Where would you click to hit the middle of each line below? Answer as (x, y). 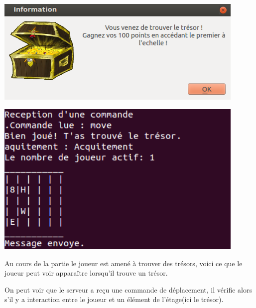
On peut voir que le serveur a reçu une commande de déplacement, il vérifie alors (128, 289)
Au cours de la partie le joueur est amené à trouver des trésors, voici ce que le (124, 263)
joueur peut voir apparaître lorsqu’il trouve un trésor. (86, 273)
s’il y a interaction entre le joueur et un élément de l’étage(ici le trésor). (114, 299)
